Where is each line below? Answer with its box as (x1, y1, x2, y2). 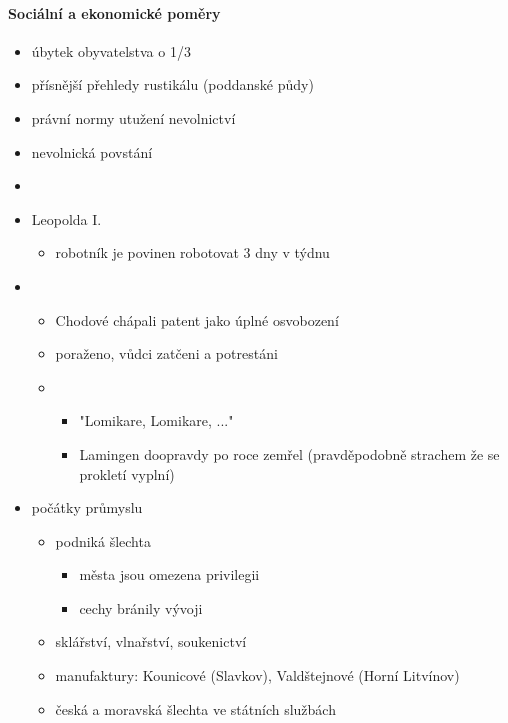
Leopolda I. (31, 208, 102, 229)
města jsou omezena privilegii (79, 564, 260, 585)
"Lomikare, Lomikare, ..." (79, 410, 234, 431)
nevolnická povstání (31, 141, 153, 162)
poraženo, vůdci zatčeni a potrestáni (55, 343, 278, 364)
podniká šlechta (55, 530, 151, 551)
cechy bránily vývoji (79, 597, 203, 618)
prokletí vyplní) (79, 463, 175, 484)
